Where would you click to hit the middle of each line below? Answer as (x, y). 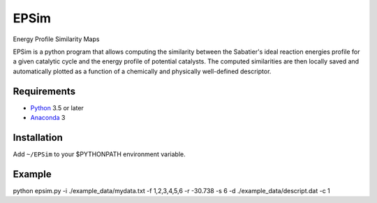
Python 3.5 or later (57, 107)
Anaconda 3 (48, 118)
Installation (38, 137)
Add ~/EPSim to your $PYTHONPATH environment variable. (99, 154)
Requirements (44, 91)
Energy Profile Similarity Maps (56, 39)
